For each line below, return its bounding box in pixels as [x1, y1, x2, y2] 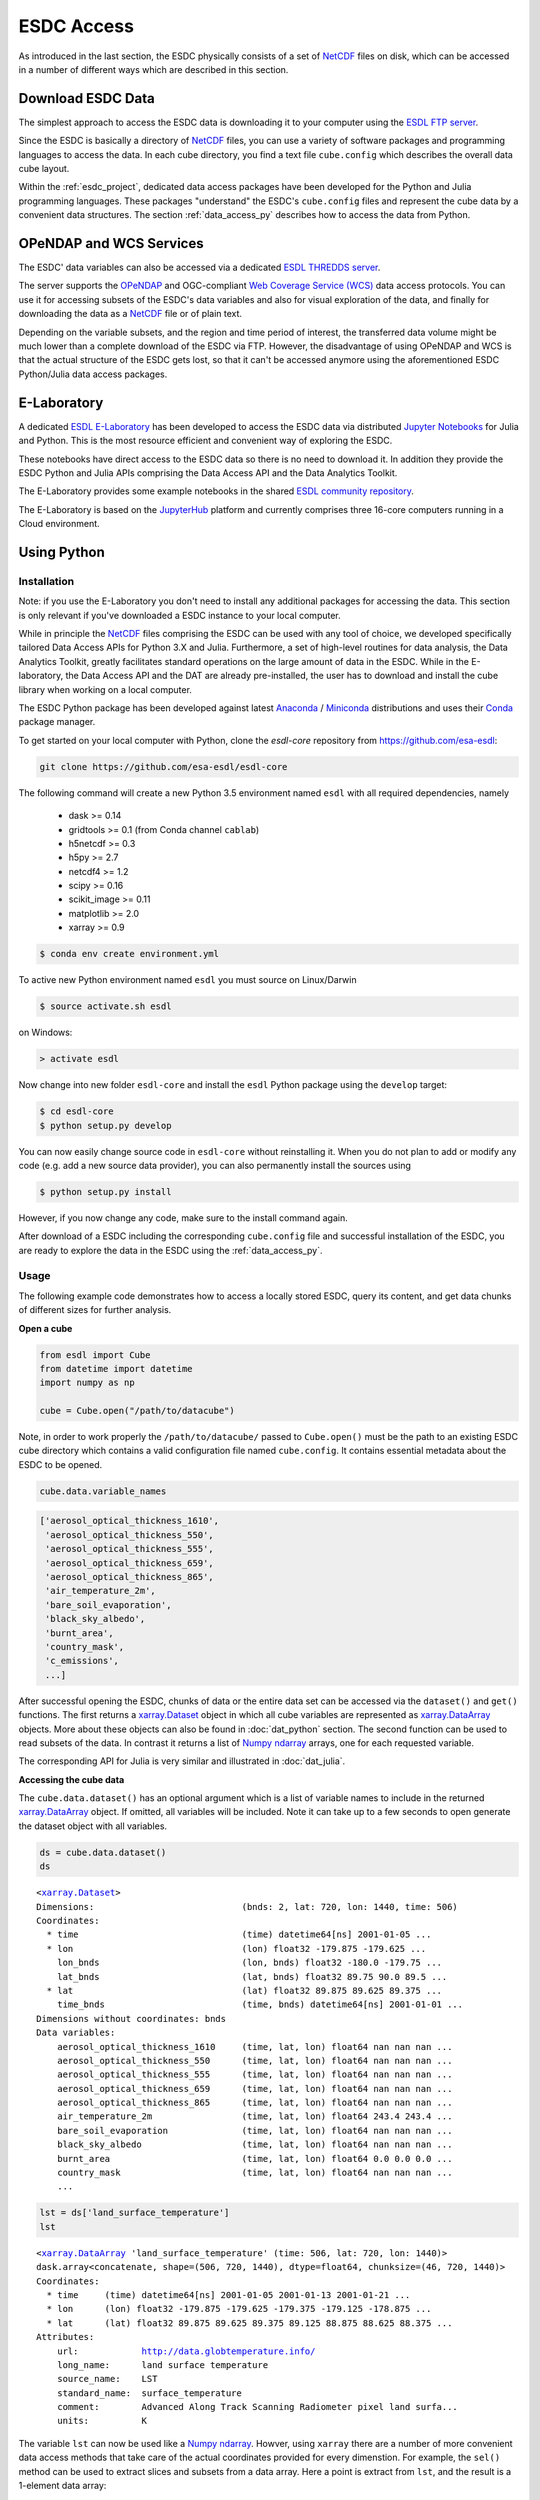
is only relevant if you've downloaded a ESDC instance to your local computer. [18, 609, 342, 621]
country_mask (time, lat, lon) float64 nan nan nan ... [56, 2167, 453, 2179]
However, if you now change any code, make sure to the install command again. [18, 1211, 349, 1224]
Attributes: [36, 2331, 95, 2343]
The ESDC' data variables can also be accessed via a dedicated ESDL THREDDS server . [18, 261, 381, 274]
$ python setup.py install [39, 1186, 172, 1197]
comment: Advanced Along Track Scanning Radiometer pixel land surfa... [56, 2401, 459, 2413]
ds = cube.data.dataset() [39, 1846, 167, 1858]
